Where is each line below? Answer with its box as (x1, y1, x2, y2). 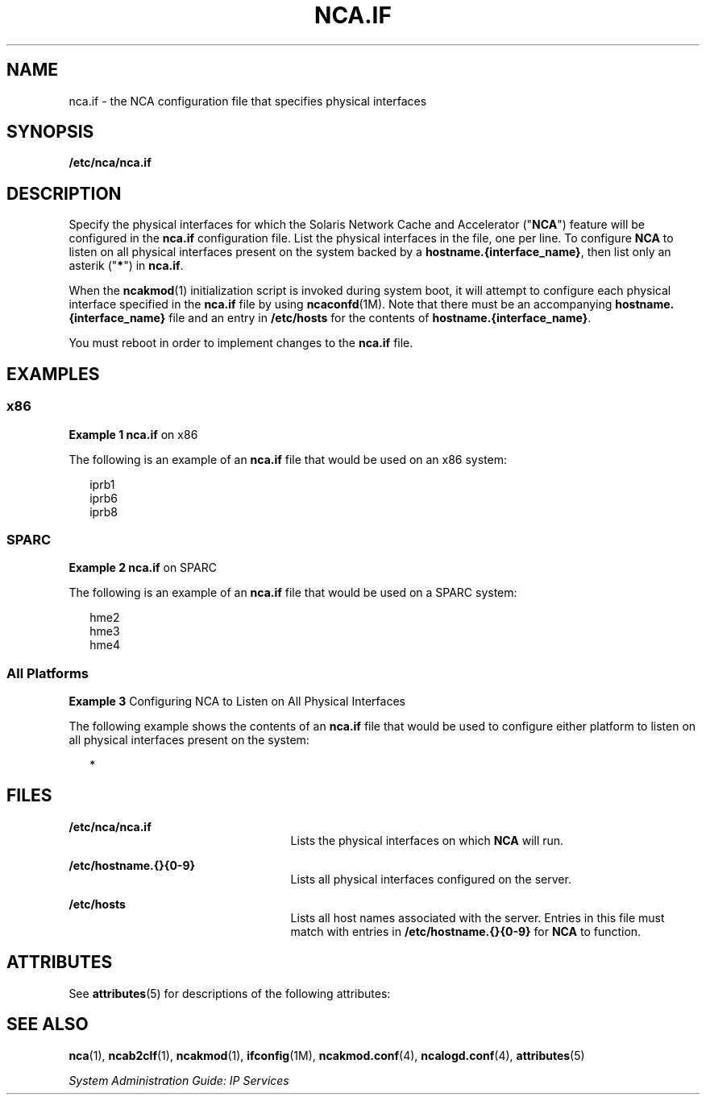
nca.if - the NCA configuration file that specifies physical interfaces (69, 93, 427, 108)
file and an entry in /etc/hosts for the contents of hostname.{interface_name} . (168, 311, 592, 325)
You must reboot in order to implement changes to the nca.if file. (69, 336, 413, 350)
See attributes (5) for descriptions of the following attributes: (69, 986, 391, 1000)
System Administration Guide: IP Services (69, 1073, 289, 1087)
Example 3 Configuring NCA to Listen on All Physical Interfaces (69, 694, 405, 708)
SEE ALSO (6, 1014, 89, 1035)
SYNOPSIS (6, 122, 94, 143)
